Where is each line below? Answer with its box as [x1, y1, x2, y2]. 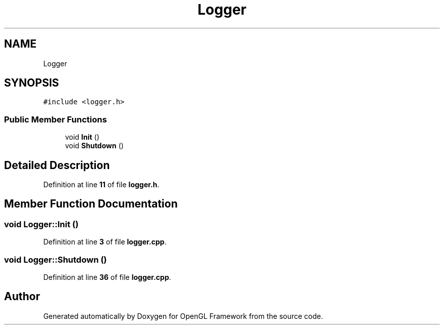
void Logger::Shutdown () [4, 254, 107, 265]
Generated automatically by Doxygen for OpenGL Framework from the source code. [43, 311, 323, 320]
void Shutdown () [65, 141, 124, 150]
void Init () [65, 133, 100, 142]
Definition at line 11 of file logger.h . [43, 180, 160, 189]
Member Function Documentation [4, 197, 178, 211]
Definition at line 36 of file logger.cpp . [43, 273, 171, 281]
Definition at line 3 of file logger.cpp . [43, 237, 167, 246]
